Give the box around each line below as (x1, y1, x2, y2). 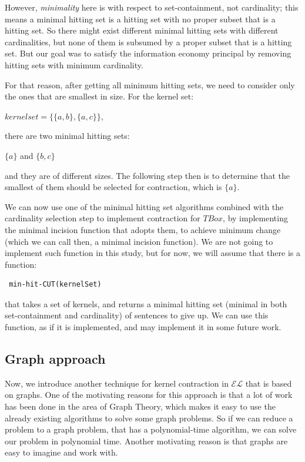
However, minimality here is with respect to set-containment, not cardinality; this (5, 1, 299, 13)
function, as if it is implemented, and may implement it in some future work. (5, 321, 281, 333)
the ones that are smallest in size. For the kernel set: (5, 90, 194, 102)
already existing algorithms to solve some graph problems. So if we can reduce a (5, 411, 293, 424)
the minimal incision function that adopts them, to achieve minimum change (5, 223, 281, 235)
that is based (245, 377, 292, 389)
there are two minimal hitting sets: (5, 129, 130, 142)
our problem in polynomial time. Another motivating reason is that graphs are (5, 434, 288, 447)
